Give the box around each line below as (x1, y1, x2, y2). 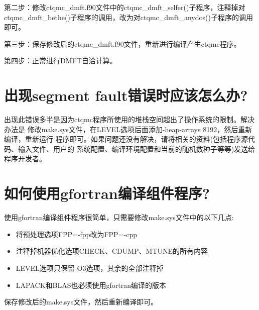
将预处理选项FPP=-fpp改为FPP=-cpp (16, 229, 137, 239)
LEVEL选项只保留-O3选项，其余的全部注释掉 (16, 262, 164, 273)
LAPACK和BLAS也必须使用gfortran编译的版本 (16, 279, 166, 290)
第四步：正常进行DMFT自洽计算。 (4, 55, 117, 66)
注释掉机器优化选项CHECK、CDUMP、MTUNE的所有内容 (16, 246, 208, 256)
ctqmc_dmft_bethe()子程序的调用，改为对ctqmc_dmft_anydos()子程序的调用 (4, 12, 253, 22)
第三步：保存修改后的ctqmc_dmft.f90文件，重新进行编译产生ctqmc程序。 (4, 38, 241, 49)
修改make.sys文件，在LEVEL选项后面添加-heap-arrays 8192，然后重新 (27, 124, 252, 134)
